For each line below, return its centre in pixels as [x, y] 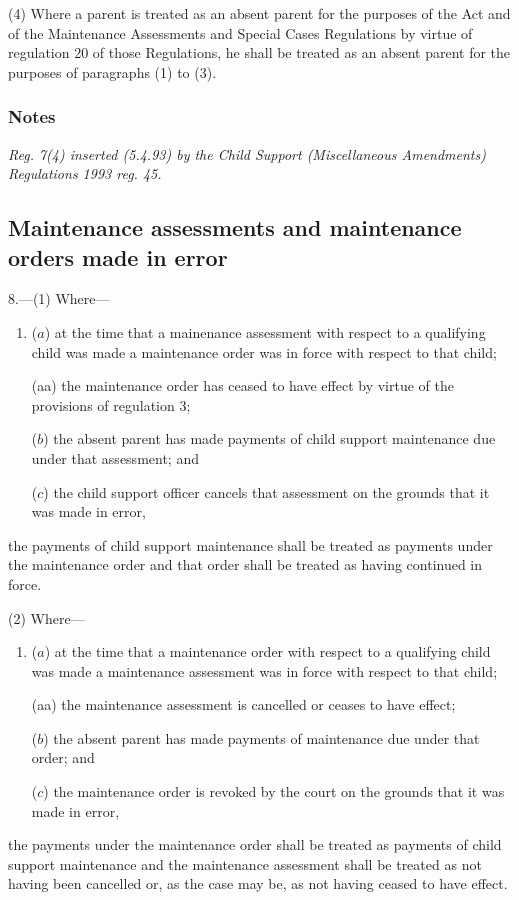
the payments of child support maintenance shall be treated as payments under [250, 544]
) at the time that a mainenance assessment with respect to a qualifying [265, 331]
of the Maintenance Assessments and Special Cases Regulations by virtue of [240, 32]
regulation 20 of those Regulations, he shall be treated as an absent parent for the [259, 52]
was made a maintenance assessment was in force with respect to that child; [264, 670]
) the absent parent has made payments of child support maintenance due [269, 438]
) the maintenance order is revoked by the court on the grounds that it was [274, 791]
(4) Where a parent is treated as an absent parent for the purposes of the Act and [259, 13]
